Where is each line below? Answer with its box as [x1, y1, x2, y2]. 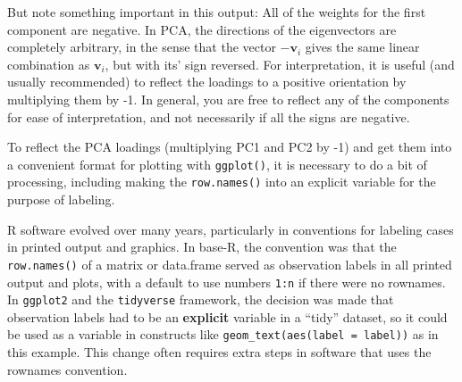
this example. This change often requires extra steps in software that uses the [7, 343, 432, 361]
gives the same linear [305, 37, 420, 56]
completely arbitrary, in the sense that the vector [7, 37, 276, 56]
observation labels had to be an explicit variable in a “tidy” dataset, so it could [7, 307, 448, 326]
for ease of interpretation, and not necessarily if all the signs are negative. [7, 107, 410, 126]
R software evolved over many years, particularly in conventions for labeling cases [7, 220, 454, 238]
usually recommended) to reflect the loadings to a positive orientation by [7, 72, 407, 91]
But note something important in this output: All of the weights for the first [7, 3, 426, 21]
